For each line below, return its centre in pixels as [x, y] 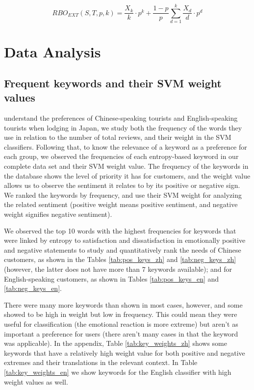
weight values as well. [36, 381]
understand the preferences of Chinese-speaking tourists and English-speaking [121, 118]
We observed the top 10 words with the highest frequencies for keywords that [120, 230]
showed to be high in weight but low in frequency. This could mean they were [121, 314]
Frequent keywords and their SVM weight [113, 83]
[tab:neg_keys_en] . [33, 288]
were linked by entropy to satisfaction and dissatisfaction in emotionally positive [125, 240]
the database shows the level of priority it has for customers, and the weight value [127, 175]
